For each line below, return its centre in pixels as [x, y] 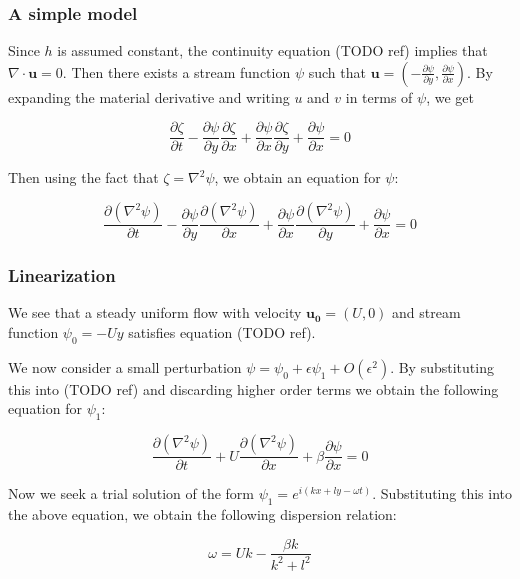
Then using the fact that [83, 177]
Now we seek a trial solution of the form [131, 493]
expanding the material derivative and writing [149, 96]
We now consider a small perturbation [125, 366]
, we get [450, 96]
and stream [426, 312]
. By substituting [442, 366]
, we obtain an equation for [297, 177]
